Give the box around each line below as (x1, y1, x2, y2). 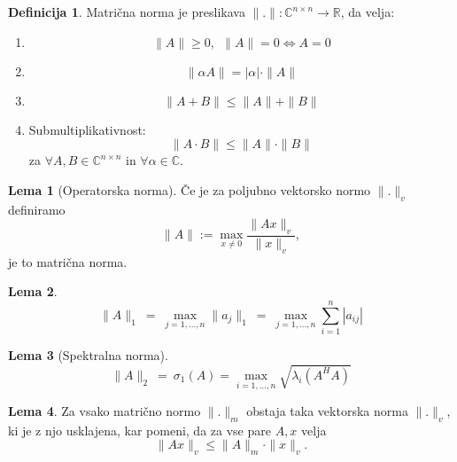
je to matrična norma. (8, 252, 128, 270)
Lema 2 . (8, 282, 58, 301)
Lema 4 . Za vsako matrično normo (8, 402, 201, 420)
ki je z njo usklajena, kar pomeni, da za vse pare (8, 420, 271, 439)
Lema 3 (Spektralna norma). (8, 346, 168, 364)
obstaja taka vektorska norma (246, 402, 408, 420)
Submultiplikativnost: (28, 120, 146, 138)
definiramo (8, 200, 66, 218)
